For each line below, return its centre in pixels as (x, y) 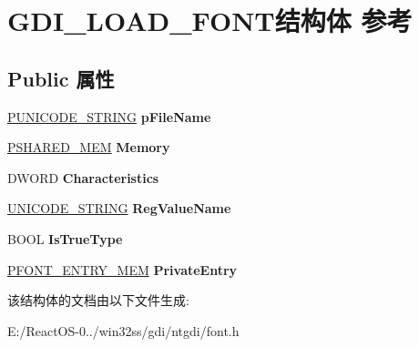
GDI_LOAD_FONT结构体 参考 (210, 20)
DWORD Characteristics (83, 177)
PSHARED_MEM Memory (89, 147)
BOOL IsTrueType (65, 238)
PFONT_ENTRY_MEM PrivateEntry (123, 269)
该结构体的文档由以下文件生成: (98, 300)
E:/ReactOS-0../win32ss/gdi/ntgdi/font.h (123, 330)
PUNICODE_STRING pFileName (109, 116)
